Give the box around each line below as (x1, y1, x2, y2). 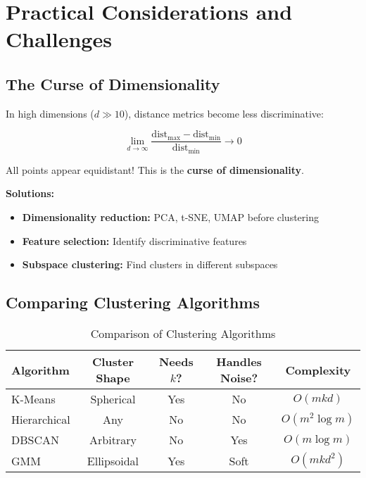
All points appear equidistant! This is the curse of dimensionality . (6, 162, 304, 177)
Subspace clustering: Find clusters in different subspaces (22, 257, 278, 272)
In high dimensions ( (6, 106, 94, 120)
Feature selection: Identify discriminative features (22, 233, 247, 248)
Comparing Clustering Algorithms (6, 291, 260, 313)
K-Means (11, 391, 56, 408)
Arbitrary (89, 432, 137, 448)
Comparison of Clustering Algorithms (90, 325, 276, 342)
